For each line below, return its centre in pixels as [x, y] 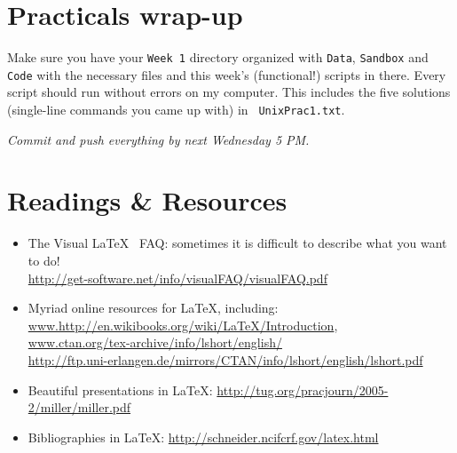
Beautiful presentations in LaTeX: [120, 389]
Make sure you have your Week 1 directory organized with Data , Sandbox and [218, 57]
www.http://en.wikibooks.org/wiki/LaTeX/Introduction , [183, 325]
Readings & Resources [147, 200]
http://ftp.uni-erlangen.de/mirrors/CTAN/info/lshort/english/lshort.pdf [225, 359]
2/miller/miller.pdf [79, 407]
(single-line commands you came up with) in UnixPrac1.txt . [176, 110]
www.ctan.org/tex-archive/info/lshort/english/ [155, 342]
